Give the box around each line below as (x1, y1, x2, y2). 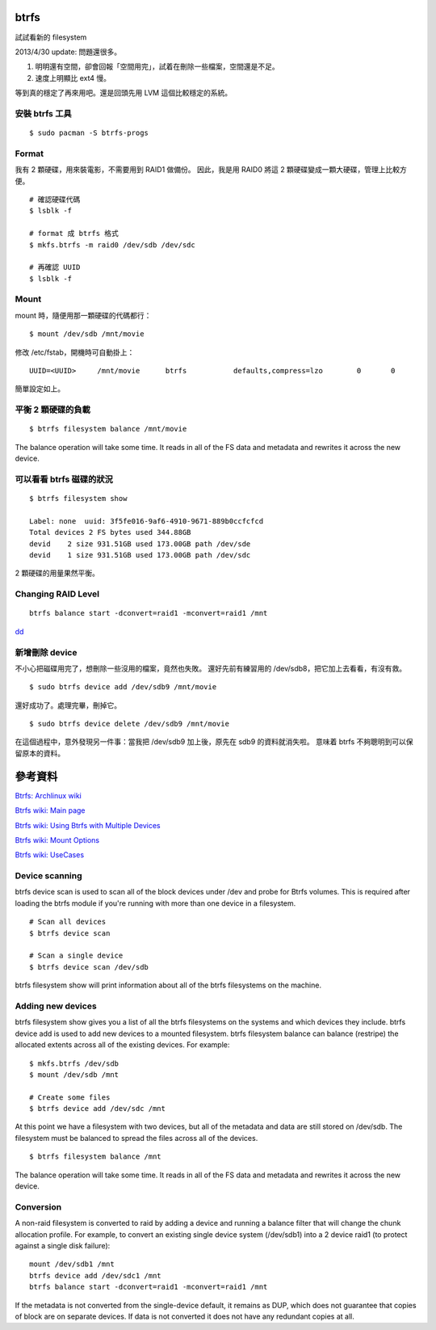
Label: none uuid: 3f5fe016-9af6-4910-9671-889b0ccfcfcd (29, 516, 264, 525)
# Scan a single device (29, 951, 124, 961)
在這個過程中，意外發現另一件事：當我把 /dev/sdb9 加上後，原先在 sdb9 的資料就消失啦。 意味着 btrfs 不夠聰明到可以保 (15, 737, 413, 747)
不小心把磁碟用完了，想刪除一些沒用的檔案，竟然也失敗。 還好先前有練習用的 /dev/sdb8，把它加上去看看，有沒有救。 (15, 663, 407, 673)
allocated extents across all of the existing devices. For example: (15, 1040, 230, 1050)
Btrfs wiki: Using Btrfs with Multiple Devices (15, 820, 161, 830)
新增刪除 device (15, 646, 78, 658)
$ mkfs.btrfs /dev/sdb (29, 1059, 119, 1068)
